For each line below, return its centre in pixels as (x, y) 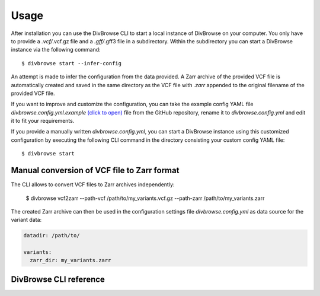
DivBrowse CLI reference (58, 279)
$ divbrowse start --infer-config (71, 63)
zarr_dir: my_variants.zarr (71, 260)
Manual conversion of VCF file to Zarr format (95, 171)
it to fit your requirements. (43, 121)
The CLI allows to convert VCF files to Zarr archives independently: (93, 184)
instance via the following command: (56, 50)
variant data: (26, 220)
